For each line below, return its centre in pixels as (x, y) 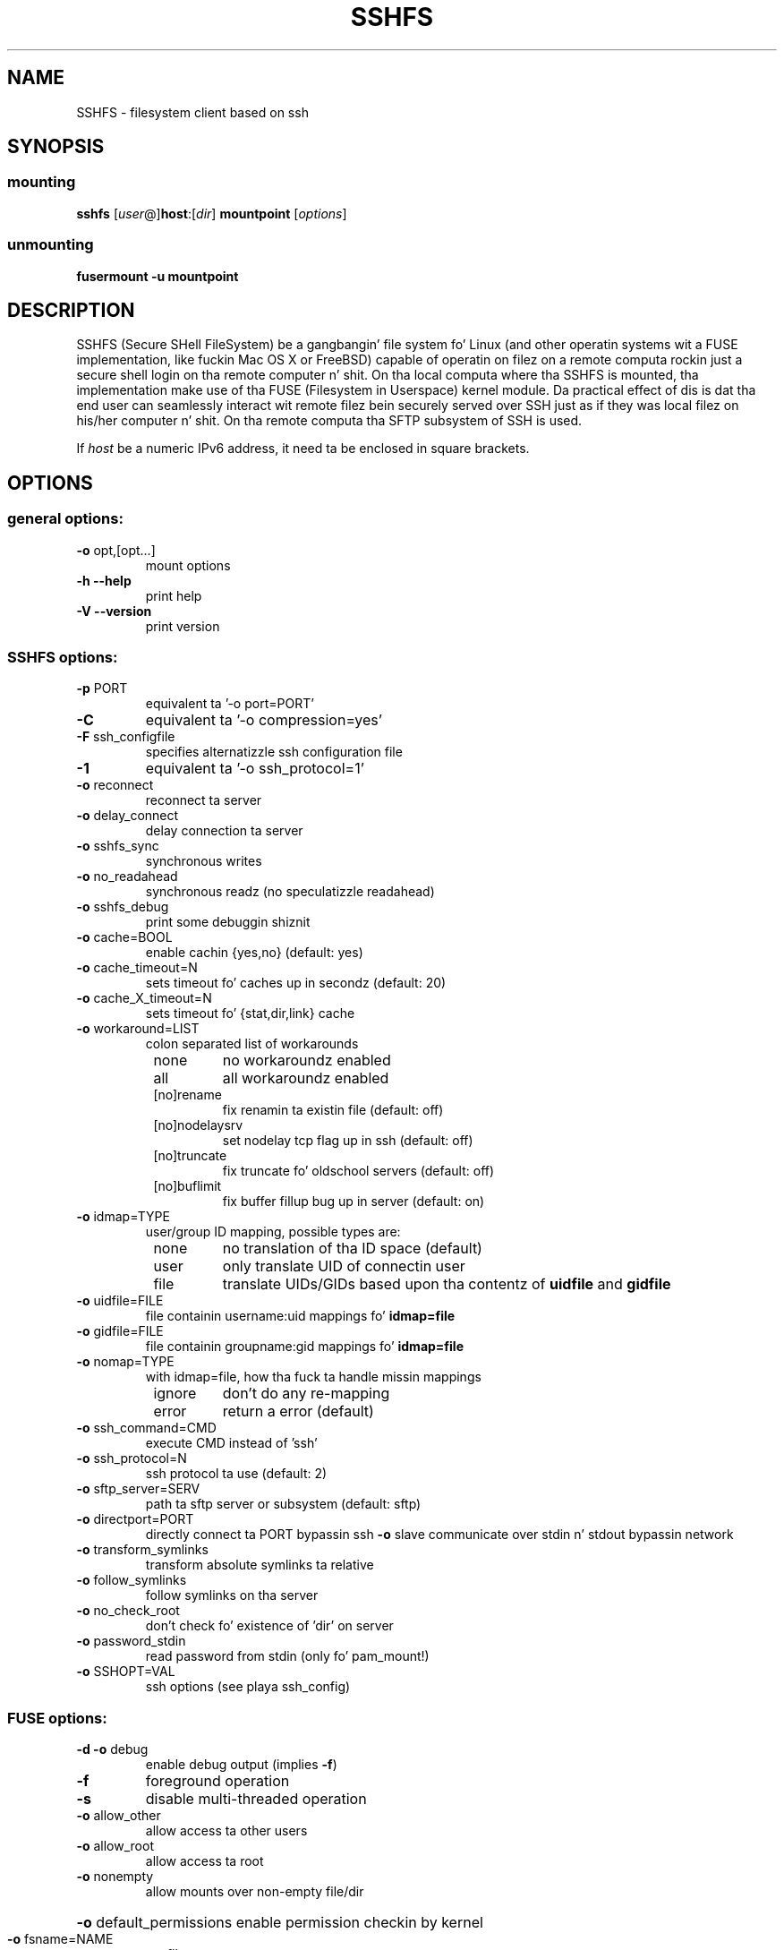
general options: (65, 519)
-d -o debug (112, 1749)
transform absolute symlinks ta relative (260, 1565)
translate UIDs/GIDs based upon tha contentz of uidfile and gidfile (447, 1284)
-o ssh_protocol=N (132, 1458)
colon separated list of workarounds (252, 1044)
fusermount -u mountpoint (158, 276)
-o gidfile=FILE (120, 1331)
